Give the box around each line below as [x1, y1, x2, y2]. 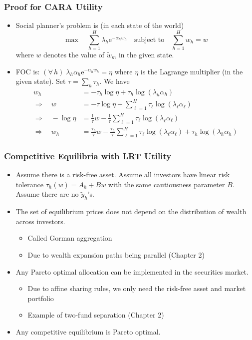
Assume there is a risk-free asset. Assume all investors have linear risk [15, 169, 230, 180]
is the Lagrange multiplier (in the [140, 66, 243, 76]
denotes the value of [43, 49, 105, 59]
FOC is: [15, 66, 40, 76]
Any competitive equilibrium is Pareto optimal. [15, 326, 161, 337]
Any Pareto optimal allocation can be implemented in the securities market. [15, 266, 249, 277]
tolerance [15, 179, 44, 189]
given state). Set [15, 76, 66, 86]
